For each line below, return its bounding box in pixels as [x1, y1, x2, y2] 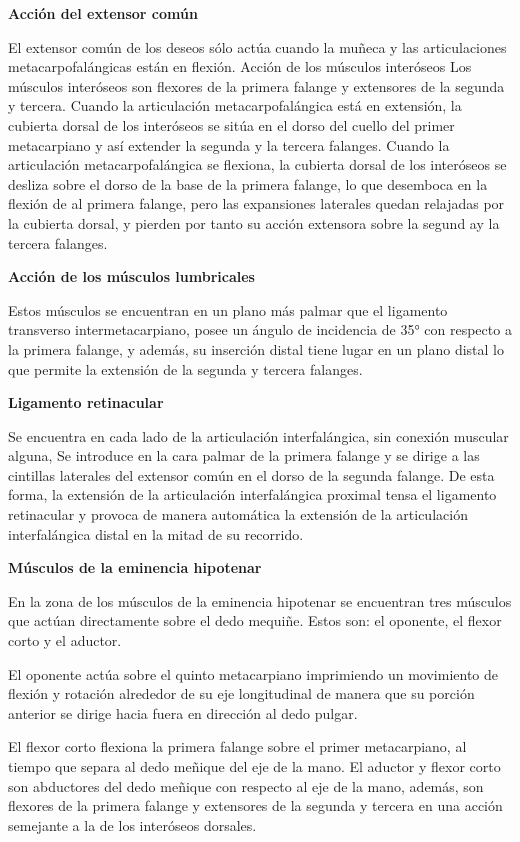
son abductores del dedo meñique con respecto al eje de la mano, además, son [8, 775, 484, 796]
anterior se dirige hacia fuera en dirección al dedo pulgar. [8, 702, 358, 723]
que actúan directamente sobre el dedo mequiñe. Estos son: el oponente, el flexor [8, 610, 502, 631]
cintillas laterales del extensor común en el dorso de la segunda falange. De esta [8, 464, 495, 485]
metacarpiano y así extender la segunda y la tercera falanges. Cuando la [8, 134, 450, 155]
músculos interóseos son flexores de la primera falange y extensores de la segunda [8, 75, 505, 96]
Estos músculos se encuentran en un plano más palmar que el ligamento [8, 299, 448, 320]
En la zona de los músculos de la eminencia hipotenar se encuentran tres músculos [8, 590, 512, 611]
